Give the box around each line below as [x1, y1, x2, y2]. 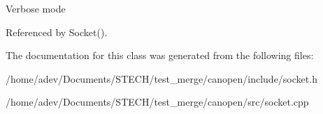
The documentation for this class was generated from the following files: [6, 48, 314, 63]
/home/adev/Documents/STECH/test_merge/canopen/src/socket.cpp [6, 95, 309, 109]
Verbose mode [6, 1, 66, 15]
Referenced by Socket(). [6, 24, 108, 39]
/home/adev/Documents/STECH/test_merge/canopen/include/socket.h [6, 71, 317, 85]
